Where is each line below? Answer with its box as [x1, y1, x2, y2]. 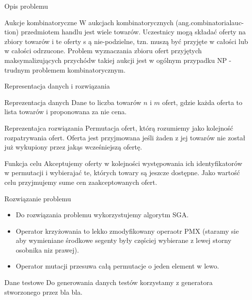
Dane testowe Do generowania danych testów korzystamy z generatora [4, 277, 213, 287]
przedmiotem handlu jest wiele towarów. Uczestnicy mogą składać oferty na [21, 27, 246, 37]
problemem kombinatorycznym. [32, 64, 126, 75]
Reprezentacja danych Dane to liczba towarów [4, 97, 142, 107]
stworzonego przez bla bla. [4, 286, 83, 297]
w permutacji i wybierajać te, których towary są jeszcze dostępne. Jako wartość [4, 167, 240, 178]
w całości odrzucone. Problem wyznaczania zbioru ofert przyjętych [4, 45, 202, 56]
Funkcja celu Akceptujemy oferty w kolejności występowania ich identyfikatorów [4, 158, 242, 168]
